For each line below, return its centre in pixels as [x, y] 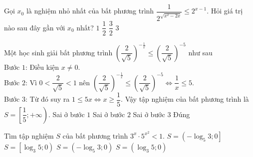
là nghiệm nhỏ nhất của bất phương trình [90, 11]
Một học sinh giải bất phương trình [58, 52]
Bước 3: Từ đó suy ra [37, 99]
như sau [200, 52]
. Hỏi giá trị [225, 11]
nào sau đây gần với [35, 27]
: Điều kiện [42, 67]
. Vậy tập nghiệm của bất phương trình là [185, 99]
